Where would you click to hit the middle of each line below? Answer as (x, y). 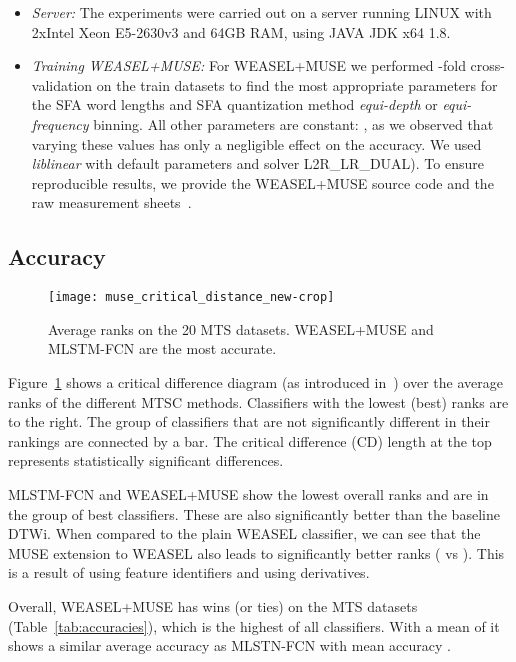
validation (62, 84)
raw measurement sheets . (111, 202)
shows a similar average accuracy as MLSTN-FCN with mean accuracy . (229, 645)
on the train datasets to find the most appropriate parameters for (297, 84)
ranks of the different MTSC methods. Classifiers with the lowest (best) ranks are (258, 401)
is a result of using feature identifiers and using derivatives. (189, 572)
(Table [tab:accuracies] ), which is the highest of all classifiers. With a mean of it (254, 625)
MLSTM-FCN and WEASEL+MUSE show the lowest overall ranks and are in (248, 493)
